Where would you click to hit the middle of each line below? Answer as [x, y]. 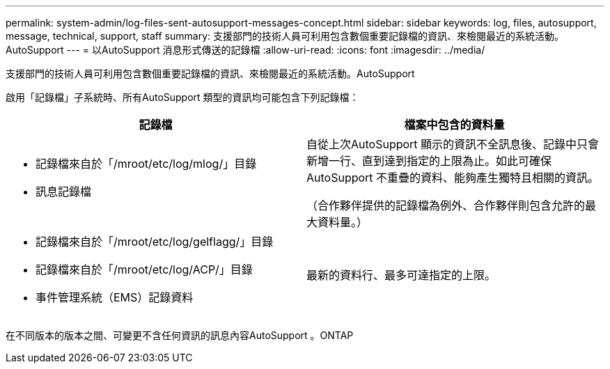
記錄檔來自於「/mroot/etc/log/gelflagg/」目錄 [155, 242]
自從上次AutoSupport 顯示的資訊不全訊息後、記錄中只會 [453, 144]
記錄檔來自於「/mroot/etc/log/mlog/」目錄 [146, 164]
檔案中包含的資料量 [454, 125]
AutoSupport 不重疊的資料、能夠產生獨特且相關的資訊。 [453, 178]
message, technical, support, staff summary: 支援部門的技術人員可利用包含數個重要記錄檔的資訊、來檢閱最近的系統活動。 [285, 36]
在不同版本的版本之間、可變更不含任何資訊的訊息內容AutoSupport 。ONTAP [180, 335]
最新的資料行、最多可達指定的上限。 [401, 275]
